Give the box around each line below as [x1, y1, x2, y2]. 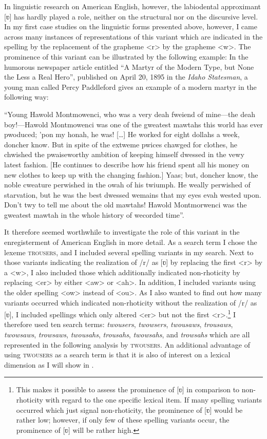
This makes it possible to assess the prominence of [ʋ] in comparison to [16, 384, 240, 395]
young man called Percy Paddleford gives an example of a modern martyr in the [4, 81, 257, 92]
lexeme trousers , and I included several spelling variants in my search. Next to [4, 246, 254, 257]
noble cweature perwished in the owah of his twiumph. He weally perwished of [4, 179, 251, 190]
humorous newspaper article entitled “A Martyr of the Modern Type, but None [4, 61, 254, 72]
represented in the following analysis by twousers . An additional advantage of [4, 339, 250, 350]
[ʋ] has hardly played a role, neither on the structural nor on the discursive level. [4, 11, 258, 22]
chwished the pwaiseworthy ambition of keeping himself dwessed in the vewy [4, 149, 244, 160]
